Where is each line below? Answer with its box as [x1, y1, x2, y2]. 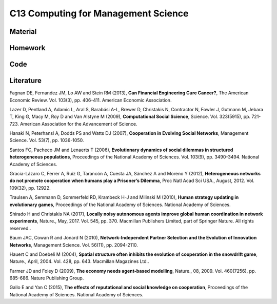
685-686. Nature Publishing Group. [9, 275, 84, 281]
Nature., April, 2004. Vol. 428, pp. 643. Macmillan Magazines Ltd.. [9, 258, 149, 265]
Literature [9, 76, 42, 85]
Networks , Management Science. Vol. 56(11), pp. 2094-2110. [9, 241, 138, 248]
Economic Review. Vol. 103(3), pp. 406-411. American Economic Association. [9, 97, 172, 103]
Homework [9, 44, 46, 52]
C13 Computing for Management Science [9, 8, 189, 19]
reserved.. [9, 225, 31, 231]
